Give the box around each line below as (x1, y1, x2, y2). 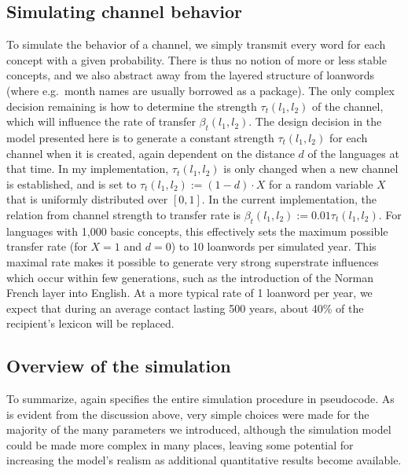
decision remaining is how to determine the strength (6, 97, 257, 114)
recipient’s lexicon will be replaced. (6, 315, 175, 332)
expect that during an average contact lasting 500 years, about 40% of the (6, 299, 364, 316)
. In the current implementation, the (201, 191, 377, 207)
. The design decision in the (248, 113, 382, 130)
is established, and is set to (6, 175, 137, 192)
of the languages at (307, 145, 399, 161)
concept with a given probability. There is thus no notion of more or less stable (6, 51, 387, 68)
